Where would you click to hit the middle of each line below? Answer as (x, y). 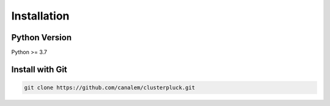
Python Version (42, 37)
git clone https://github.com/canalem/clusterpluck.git (110, 88)
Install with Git (39, 69)
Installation (40, 16)
